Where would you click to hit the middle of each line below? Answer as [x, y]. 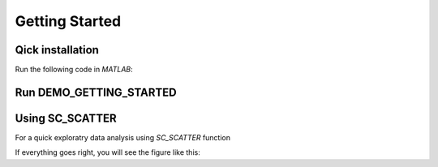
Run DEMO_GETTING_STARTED [96, 92]
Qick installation [57, 50]
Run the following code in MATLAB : [74, 70]
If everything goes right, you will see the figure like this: [107, 152]
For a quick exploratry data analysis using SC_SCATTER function [123, 137]
